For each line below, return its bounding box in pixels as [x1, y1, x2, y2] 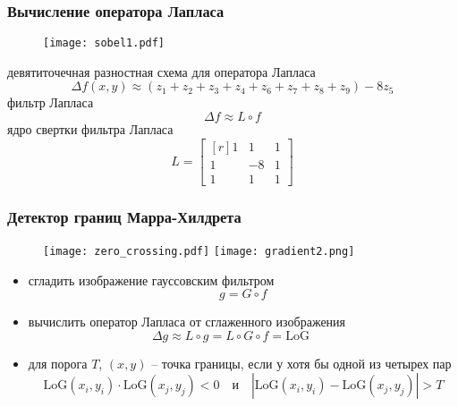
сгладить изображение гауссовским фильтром [28, 270, 275, 289]
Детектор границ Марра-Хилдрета [7, 205, 242, 227]
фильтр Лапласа [7, 93, 94, 112]
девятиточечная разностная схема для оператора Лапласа [7, 62, 316, 81]
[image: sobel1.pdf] [43, 37, 165, 50]
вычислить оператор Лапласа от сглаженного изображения [28, 312, 346, 331]
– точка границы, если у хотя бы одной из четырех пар [151, 353, 452, 372]
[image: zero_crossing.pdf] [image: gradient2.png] [43, 244, 355, 258]
